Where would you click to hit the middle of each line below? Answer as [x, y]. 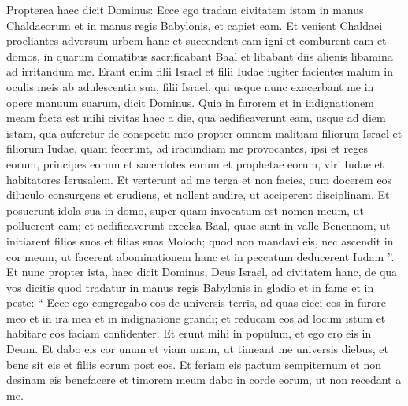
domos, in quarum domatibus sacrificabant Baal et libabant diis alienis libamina [200, 55]
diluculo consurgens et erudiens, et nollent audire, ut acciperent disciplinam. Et [198, 195]
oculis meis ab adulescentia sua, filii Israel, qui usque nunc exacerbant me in [190, 86]
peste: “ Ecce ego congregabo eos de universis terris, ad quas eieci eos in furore [196, 303]
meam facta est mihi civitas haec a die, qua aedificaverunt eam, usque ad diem [196, 118]
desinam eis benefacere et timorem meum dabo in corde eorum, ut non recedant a [204, 380]
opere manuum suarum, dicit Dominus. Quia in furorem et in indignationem [190, 102]
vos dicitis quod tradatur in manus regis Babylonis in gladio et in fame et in [190, 287]
